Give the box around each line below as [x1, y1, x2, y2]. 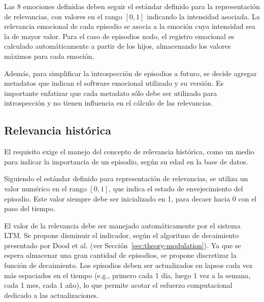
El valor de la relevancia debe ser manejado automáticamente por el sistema [4, 220, 241, 230]
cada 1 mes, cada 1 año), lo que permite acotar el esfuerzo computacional [4, 280, 233, 290]
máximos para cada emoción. [4, 50, 94, 61]
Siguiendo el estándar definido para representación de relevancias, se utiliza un [4, 173, 248, 184]
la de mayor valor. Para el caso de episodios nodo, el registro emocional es [4, 30, 235, 41]
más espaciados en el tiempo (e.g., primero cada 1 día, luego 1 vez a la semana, [4, 270, 251, 280]
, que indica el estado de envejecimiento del [109, 183, 243, 193]
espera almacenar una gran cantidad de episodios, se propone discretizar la [4, 250, 237, 260]
